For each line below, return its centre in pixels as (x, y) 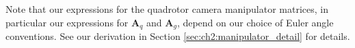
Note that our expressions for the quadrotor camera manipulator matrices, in (167, 9)
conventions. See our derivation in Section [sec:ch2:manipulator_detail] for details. (178, 36)
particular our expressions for (67, 22)
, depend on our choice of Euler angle (255, 22)
